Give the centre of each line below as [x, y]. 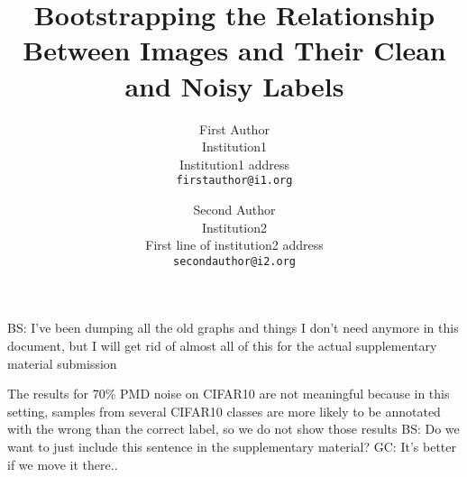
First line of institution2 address [234, 245]
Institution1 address [234, 164]
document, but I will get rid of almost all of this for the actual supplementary [222, 345]
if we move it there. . [63, 464]
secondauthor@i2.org [234, 261]
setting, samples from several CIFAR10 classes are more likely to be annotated [224, 411]
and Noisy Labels [234, 85]
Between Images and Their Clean [234, 50]
